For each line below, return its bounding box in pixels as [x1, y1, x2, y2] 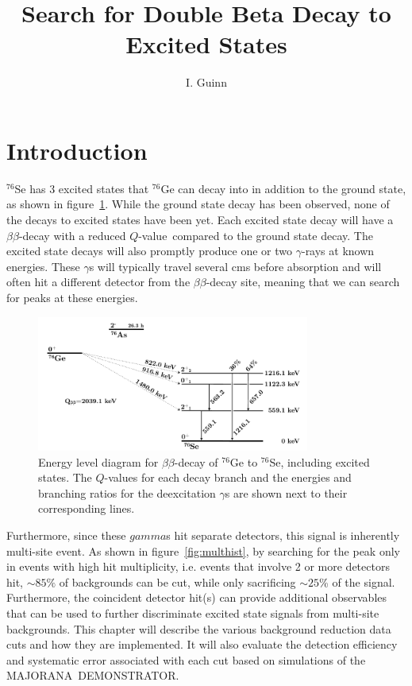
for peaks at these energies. [6, 289, 138, 305]
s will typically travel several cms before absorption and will [89, 258, 382, 274]
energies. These [6, 258, 80, 274]
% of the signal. [319, 573, 395, 590]
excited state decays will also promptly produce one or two [6, 242, 293, 259]
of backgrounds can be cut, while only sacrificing [59, 573, 296, 590]
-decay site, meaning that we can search [206, 273, 400, 290]
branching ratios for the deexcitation [38, 484, 216, 501]
